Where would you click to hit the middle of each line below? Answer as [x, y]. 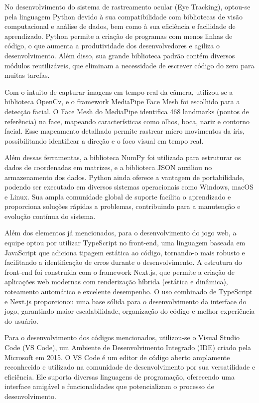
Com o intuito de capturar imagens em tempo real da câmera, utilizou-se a [119, 92]
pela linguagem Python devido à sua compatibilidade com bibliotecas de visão [124, 16]
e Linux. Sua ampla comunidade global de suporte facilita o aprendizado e [118, 196]
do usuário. [21, 320]
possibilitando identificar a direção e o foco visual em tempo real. [104, 140]
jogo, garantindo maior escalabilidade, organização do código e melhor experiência [130, 311]
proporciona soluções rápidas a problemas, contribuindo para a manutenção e [123, 206]
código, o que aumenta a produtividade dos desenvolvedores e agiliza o [112, 46]
